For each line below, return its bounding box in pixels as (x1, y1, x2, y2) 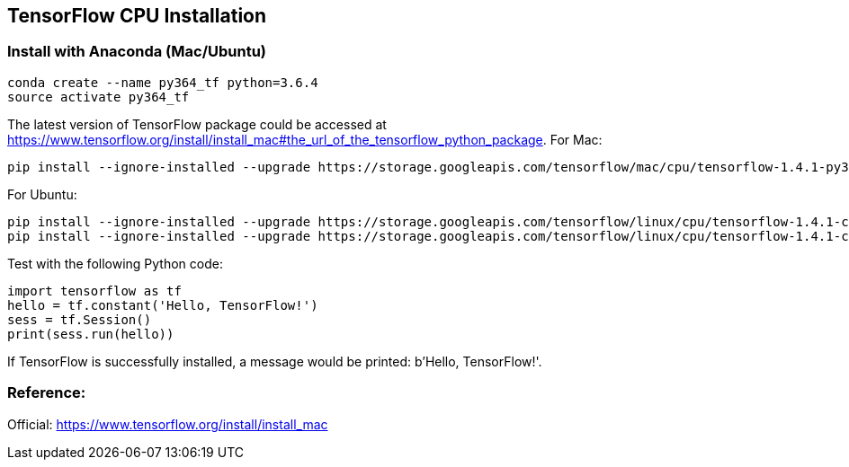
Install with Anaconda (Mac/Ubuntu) (7, 42, 266, 61)
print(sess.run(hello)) (7, 326, 174, 341)
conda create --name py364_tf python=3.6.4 (7, 75, 318, 90)
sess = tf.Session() (7, 312, 152, 327)
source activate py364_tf (7, 89, 190, 104)
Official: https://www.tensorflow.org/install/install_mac (7, 416, 328, 432)
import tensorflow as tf (7, 283, 182, 298)
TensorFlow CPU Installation (7, 4, 267, 27)
